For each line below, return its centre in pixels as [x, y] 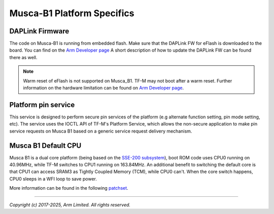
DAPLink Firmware [39, 31]
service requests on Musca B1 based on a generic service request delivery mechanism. [101, 131]
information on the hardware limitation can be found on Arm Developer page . [104, 88]
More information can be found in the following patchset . [69, 188]
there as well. [23, 57]
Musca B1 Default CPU [45, 145]
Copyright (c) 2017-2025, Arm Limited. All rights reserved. [70, 204]
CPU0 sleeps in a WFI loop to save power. [53, 179]
